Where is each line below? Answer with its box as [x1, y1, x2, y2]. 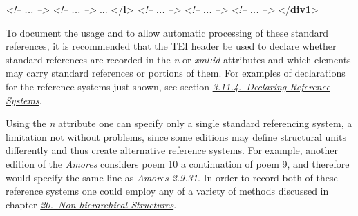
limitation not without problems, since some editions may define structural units [6, 129, 346, 144]
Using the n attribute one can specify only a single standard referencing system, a [6, 116, 352, 130]
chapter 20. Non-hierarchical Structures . [6, 197, 177, 211]
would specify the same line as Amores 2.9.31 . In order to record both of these [6, 170, 338, 184]
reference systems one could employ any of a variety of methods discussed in [6, 184, 329, 198]
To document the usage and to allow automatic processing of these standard [6, 25, 329, 39]
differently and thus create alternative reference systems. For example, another [6, 143, 339, 157]
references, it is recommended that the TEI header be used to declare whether [6, 39, 337, 53]
